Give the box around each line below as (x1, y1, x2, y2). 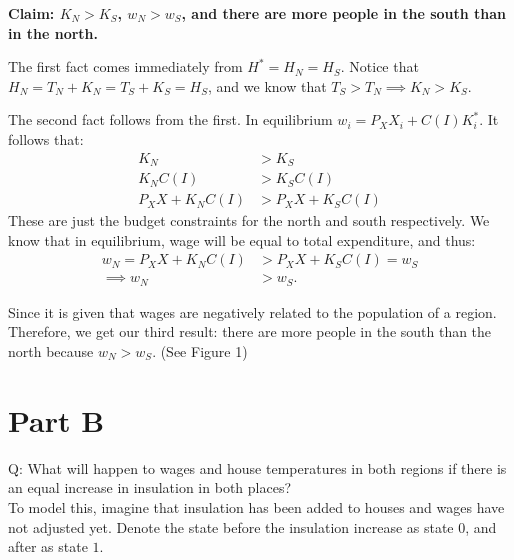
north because (8, 341, 94, 361)
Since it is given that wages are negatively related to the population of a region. (8, 301, 497, 322)
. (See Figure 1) (152, 341, 248, 361)
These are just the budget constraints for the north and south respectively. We (8, 210, 490, 231)
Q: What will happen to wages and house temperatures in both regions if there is (8, 457, 507, 478)
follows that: (8, 128, 84, 149)
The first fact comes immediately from (8, 56, 243, 77)
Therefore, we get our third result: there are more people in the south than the (8, 321, 492, 342)
